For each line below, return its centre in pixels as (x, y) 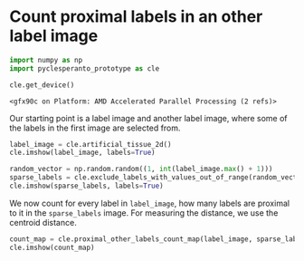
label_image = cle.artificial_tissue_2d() (90, 144)
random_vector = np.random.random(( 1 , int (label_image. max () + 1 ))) (141, 169)
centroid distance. (43, 222)
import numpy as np (46, 60)
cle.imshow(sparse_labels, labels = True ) (87, 186)
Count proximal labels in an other (136, 17)
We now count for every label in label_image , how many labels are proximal (150, 203)
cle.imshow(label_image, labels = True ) (82, 153)
